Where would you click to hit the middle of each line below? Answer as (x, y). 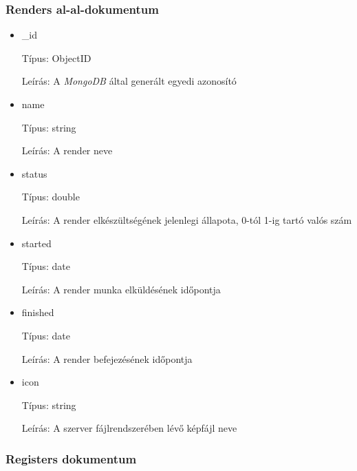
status (34, 173)
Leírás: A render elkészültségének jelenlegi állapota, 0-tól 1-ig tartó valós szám (187, 219)
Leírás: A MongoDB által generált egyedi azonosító (129, 81)
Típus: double (51, 197)
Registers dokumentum (71, 458)
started (36, 243)
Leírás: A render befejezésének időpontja (107, 358)
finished (38, 312)
